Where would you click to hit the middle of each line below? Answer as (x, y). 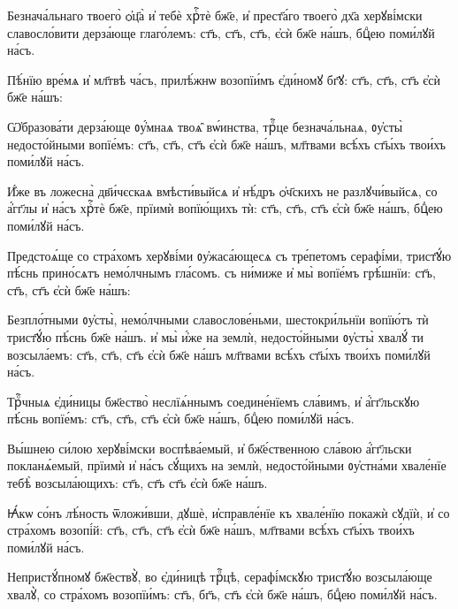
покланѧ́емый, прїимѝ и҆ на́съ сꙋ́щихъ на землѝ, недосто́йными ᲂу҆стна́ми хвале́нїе (227, 465)
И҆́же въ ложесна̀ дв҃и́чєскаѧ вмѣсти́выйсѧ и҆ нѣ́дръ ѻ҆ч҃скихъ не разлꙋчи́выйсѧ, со (222, 190)
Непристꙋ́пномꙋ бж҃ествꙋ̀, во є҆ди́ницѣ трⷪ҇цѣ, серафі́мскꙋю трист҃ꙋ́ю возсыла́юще (220, 577)
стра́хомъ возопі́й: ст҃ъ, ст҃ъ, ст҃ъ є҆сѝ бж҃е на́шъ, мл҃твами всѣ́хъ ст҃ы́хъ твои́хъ (211, 530)
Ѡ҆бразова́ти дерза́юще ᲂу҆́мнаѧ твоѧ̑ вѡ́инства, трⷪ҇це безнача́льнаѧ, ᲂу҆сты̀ (205, 126)
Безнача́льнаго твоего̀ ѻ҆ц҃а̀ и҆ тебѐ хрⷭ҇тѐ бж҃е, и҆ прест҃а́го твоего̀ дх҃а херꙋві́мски (215, 15)
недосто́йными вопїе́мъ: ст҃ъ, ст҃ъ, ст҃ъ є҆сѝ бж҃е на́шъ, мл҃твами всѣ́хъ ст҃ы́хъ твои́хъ (227, 144)
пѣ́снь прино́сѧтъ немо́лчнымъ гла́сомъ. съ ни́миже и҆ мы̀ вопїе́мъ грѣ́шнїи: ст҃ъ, (221, 273)
